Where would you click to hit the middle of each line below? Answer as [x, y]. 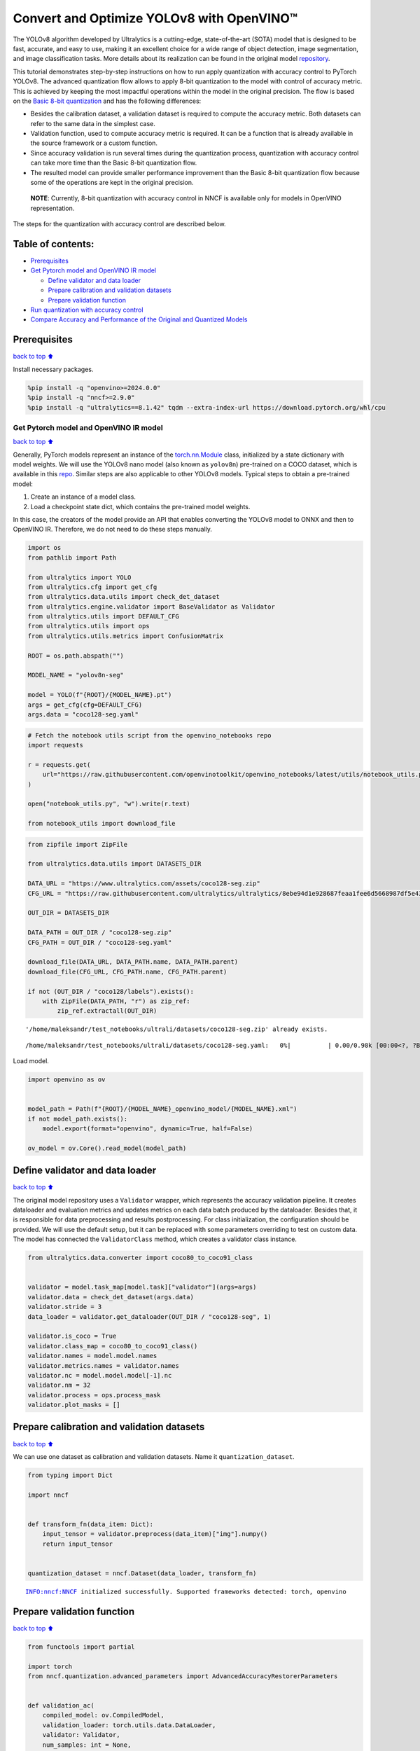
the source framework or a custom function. [94, 143]
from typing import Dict [70, 1475]
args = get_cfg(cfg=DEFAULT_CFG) [85, 705]
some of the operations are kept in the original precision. [112, 183]
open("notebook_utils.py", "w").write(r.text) [109, 804]
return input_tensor [78, 1544]
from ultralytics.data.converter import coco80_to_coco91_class [140, 1258]
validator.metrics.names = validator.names [104, 1365]
